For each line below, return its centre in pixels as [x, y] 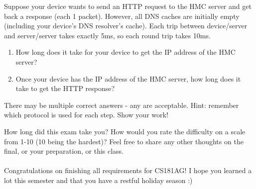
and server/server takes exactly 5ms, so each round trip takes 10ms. [107, 35]
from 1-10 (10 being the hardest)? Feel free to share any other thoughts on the [124, 141]
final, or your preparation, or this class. [64, 151]
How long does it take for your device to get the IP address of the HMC [126, 52]
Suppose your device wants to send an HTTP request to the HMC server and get [128, 6]
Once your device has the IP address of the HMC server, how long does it [128, 78]
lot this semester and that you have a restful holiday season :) [98, 180]
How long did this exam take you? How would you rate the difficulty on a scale [125, 131]
